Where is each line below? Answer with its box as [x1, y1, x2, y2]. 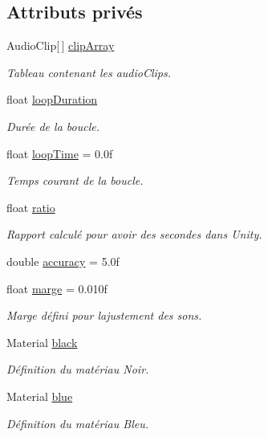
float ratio [6, 198, 55, 215]
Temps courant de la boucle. [6, 172, 144, 189]
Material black [6, 333, 78, 350]
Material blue [6, 387, 73, 404]
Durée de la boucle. [6, 117, 99, 134]
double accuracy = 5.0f [6, 252, 120, 269]
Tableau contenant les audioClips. [6, 63, 172, 80]
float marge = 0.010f [6, 280, 108, 296]
